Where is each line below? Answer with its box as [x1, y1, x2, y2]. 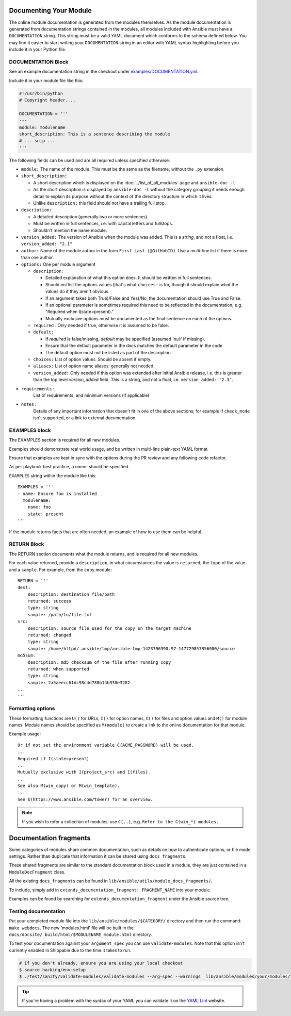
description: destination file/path [27, 591, 115, 597]
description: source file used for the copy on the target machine [27, 625, 192, 631]
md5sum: [17, 653, 36, 658]
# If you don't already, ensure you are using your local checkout [19, 960, 183, 966]
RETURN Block [9, 541, 45, 548]
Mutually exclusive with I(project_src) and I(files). [17, 770, 151, 775]
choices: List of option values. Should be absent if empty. [33, 357, 152, 362]
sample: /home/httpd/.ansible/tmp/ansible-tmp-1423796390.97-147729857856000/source [27, 646, 235, 651]
